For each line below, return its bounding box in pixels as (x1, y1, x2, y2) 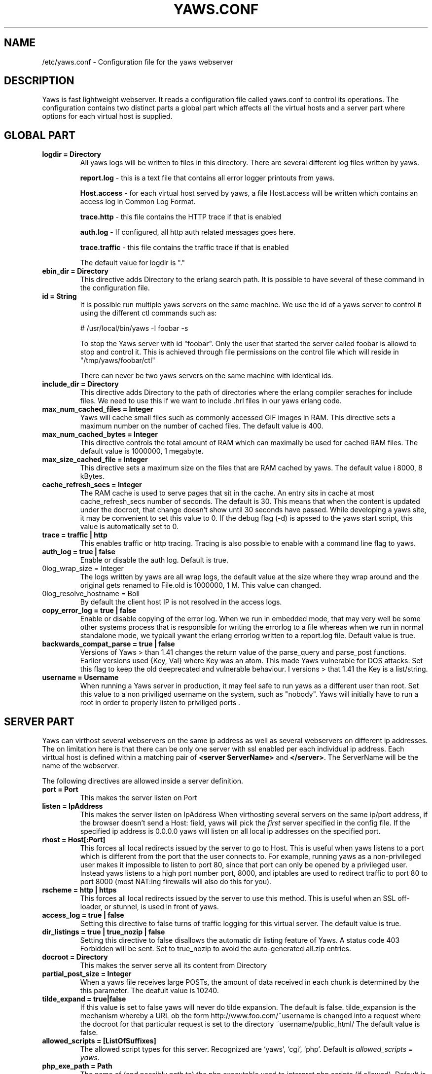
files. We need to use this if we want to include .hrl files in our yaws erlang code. (80, 396, 342, 405)
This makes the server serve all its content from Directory (80, 961, 267, 970)
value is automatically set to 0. (80, 522, 179, 531)
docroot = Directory (42, 953, 108, 962)
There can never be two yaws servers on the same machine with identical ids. (80, 371, 333, 380)
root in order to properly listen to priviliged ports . (80, 698, 241, 707)
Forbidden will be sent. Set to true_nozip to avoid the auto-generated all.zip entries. (80, 944, 351, 953)
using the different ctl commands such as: (80, 309, 217, 318)
